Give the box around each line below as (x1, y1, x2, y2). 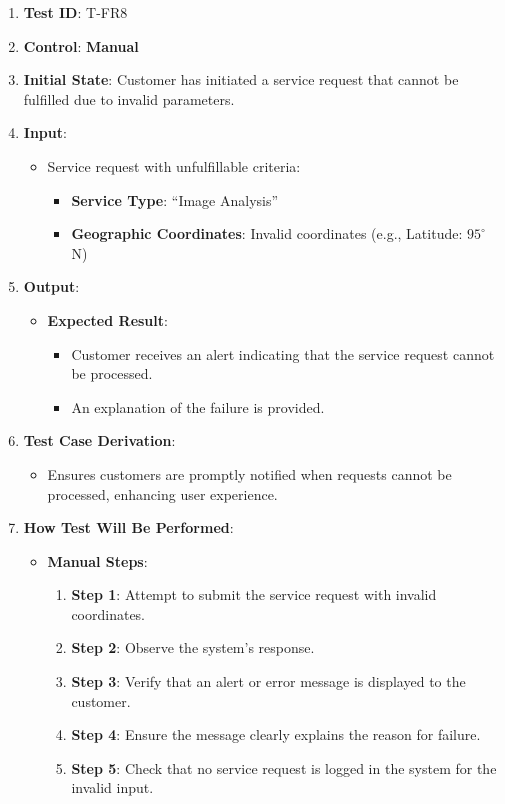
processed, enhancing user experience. (47, 483, 278, 504)
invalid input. (71, 777, 154, 798)
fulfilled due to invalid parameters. (23, 88, 235, 109)
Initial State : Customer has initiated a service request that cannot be (23, 69, 459, 90)
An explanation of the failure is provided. (71, 396, 325, 417)
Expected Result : (47, 309, 168, 330)
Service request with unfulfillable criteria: (47, 155, 301, 176)
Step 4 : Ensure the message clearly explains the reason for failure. (71, 724, 481, 745)
